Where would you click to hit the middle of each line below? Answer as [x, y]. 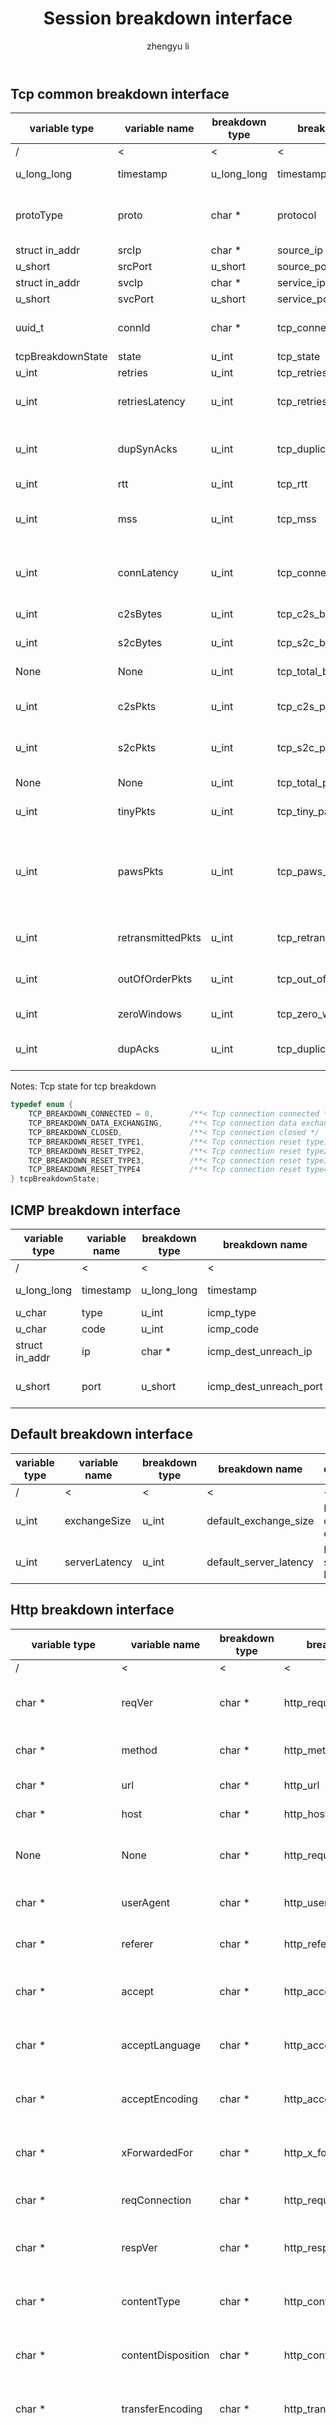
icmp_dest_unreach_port [265, 1387]
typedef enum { [42, 1105]
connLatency [148, 573]
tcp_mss [296, 519]
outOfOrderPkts [155, 979]
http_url [301, 1785]
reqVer [137, 1702]
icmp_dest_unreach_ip [260, 1352]
